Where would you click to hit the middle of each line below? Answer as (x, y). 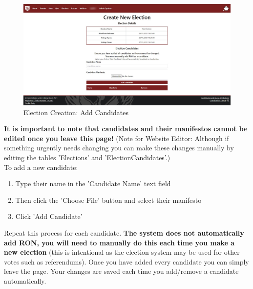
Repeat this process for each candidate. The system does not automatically (124, 232)
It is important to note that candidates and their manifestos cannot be (126, 129)
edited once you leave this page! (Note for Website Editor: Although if (116, 138)
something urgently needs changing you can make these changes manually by (119, 148)
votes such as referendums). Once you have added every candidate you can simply (126, 261)
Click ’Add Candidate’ (49, 216)
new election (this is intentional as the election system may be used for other (122, 252)
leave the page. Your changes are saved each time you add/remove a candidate (121, 271)
